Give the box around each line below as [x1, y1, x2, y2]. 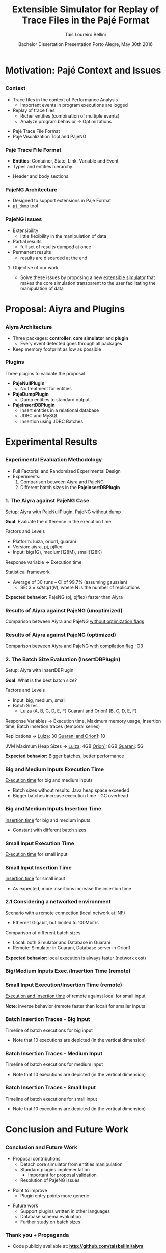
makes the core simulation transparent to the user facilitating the [20, 280, 156, 286]
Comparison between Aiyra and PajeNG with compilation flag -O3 [5, 643, 144, 649]
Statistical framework [5, 569, 50, 575]
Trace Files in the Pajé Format [22, 14, 149, 26]
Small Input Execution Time [5, 840, 75, 847]
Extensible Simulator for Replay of [12, 4, 159, 15]
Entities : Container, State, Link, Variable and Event [12, 158, 119, 164]
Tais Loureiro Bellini [65, 31, 106, 37]
